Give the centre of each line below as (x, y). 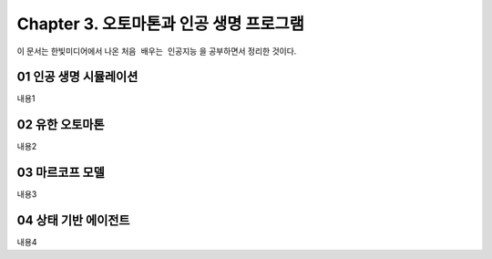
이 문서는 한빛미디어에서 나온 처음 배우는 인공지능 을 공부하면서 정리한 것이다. (157, 51)
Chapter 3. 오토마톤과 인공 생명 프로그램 (161, 24)
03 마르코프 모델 (61, 173)
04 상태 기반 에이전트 (73, 220)
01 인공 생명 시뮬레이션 (77, 77)
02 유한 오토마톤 (61, 124)
